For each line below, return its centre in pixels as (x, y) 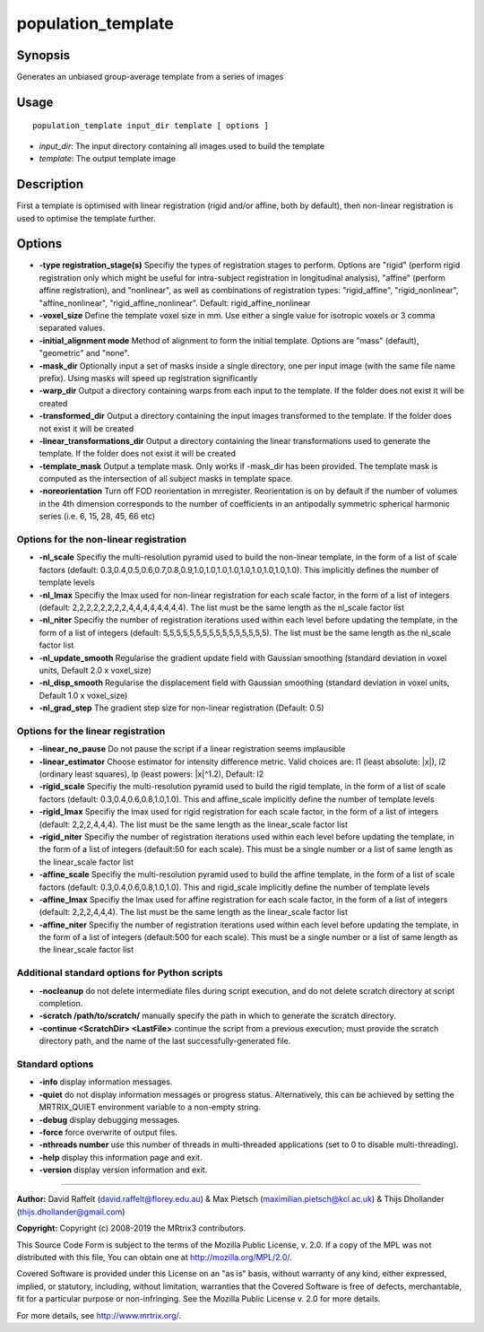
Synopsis (43, 55)
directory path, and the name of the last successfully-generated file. (165, 1041)
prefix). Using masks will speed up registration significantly (148, 378)
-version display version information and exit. (123, 1170)
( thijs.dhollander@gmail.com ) (71, 1212)
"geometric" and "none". (84, 353)
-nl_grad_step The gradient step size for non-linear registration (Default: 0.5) (181, 708)
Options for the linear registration (91, 731)
